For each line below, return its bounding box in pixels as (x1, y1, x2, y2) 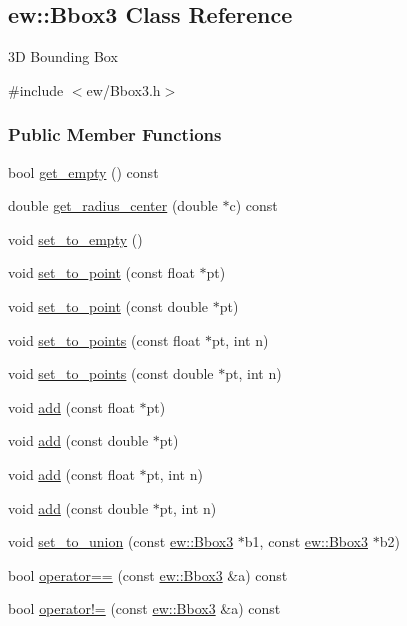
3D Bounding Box (8, 46, 118, 67)
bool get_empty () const (8, 161, 159, 182)
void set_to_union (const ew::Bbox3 (8, 531, 234, 552)
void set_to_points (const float (8, 329, 201, 350)
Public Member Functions (8, 122, 222, 147)
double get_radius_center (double (8, 195, 218, 216)
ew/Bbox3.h (86, 79, 161, 100)
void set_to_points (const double (8, 363, 214, 384)
